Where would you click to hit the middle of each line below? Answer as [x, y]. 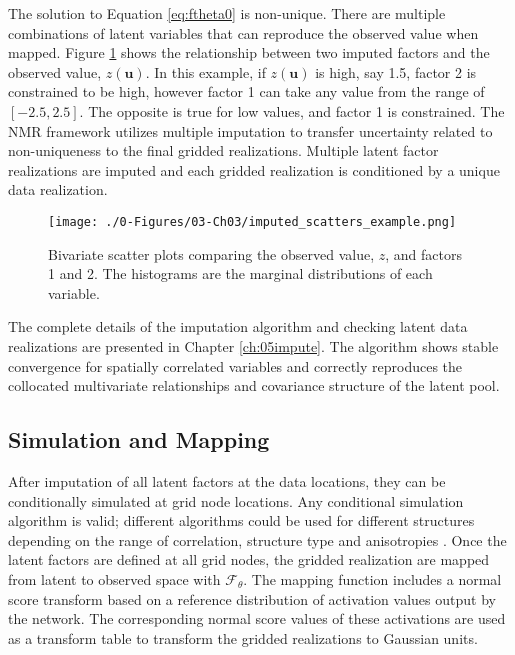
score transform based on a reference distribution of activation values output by [252, 598]
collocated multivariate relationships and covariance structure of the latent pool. [254, 385]
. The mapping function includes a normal [372, 578]
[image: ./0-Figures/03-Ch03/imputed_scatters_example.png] [252, 221]
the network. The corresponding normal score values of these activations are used [257, 618]
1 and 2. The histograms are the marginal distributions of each [240, 273]
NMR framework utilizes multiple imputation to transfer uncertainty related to [250, 130]
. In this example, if [205, 71]
